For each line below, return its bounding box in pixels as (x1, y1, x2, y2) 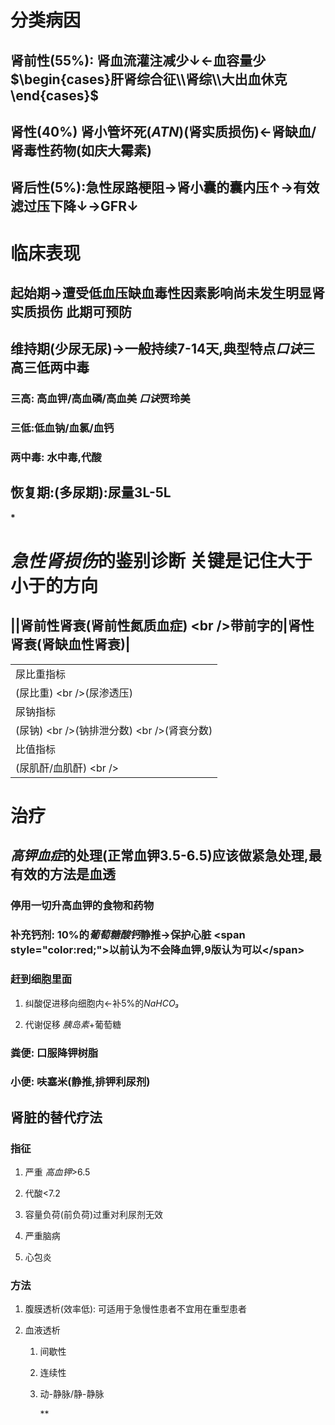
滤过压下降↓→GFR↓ (10, 198, 139, 215)
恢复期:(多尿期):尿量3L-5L (10, 484, 172, 501)
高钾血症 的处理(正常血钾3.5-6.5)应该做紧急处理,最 (10, 847, 322, 865)
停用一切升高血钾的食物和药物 (10, 899, 155, 913)
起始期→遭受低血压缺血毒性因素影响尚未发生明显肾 (10, 284, 326, 301)
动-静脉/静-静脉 (39, 1388, 105, 1400)
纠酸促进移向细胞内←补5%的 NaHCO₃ (24, 997, 180, 1009)
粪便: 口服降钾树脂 (10, 1046, 99, 1060)
